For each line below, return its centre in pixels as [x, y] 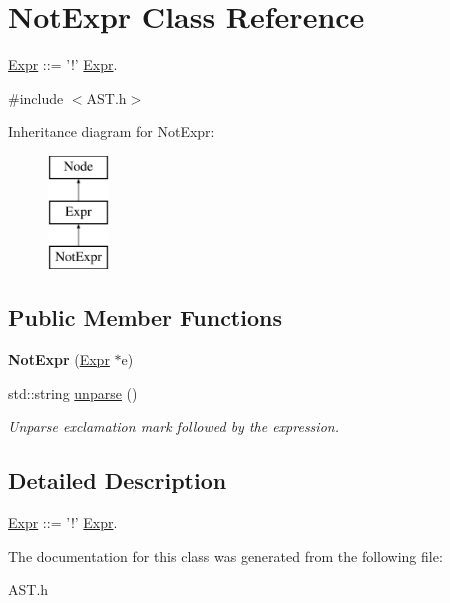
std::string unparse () [73, 392]
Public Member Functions [145, 317]
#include [36, 97]
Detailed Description [117, 480]
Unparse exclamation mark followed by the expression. [173, 426]
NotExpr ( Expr [59, 359]
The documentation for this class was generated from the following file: [225, 555]
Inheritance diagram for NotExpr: [111, 131]
